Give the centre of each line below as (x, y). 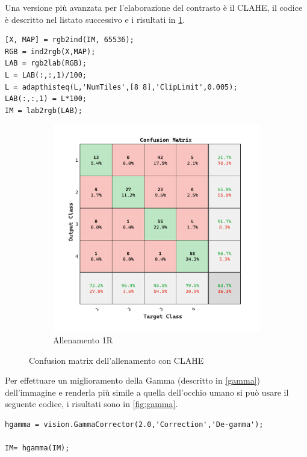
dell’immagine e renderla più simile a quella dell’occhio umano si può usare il (147, 392)
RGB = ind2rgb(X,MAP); (50, 51)
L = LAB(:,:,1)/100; (46, 75)
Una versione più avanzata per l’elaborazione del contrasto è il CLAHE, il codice (154, 7)
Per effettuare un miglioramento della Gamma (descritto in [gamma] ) (133, 380)
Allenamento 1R (83, 339)
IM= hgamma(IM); (37, 448)
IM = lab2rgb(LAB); (44, 110)
